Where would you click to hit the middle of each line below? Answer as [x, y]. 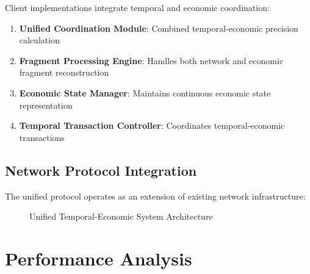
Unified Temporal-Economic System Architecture [121, 216]
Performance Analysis [99, 258]
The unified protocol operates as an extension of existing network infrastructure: [155, 196]
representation [46, 105]
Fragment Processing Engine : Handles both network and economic [151, 60]
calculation [39, 40]
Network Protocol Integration [101, 170]
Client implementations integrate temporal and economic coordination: [137, 7]
